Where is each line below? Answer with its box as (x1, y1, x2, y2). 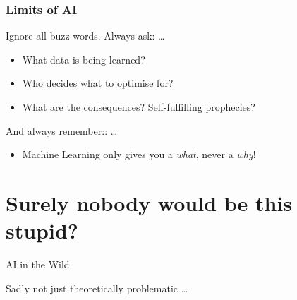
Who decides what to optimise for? (22, 76, 174, 90)
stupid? (6, 216, 79, 245)
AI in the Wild (6, 257, 70, 272)
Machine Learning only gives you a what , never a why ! (22, 147, 256, 162)
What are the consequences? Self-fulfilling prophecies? (22, 100, 255, 114)
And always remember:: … (6, 123, 118, 138)
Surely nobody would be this (6, 188, 293, 217)
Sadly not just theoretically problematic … (6, 280, 188, 295)
